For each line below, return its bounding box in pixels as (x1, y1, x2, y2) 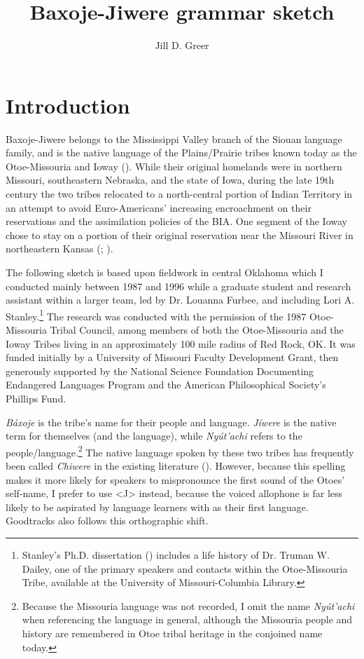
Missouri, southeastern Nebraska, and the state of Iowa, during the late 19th (6, 172, 335, 187)
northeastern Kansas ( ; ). (6, 241, 113, 256)
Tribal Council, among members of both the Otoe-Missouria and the (50, 322, 344, 337)
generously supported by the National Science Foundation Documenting (6, 363, 314, 378)
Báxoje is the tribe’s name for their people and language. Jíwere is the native (6, 414, 337, 429)
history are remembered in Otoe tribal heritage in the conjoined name (22, 625, 323, 640)
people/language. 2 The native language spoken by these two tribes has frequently (6, 442, 354, 459)
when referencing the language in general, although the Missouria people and (22, 612, 353, 627)
